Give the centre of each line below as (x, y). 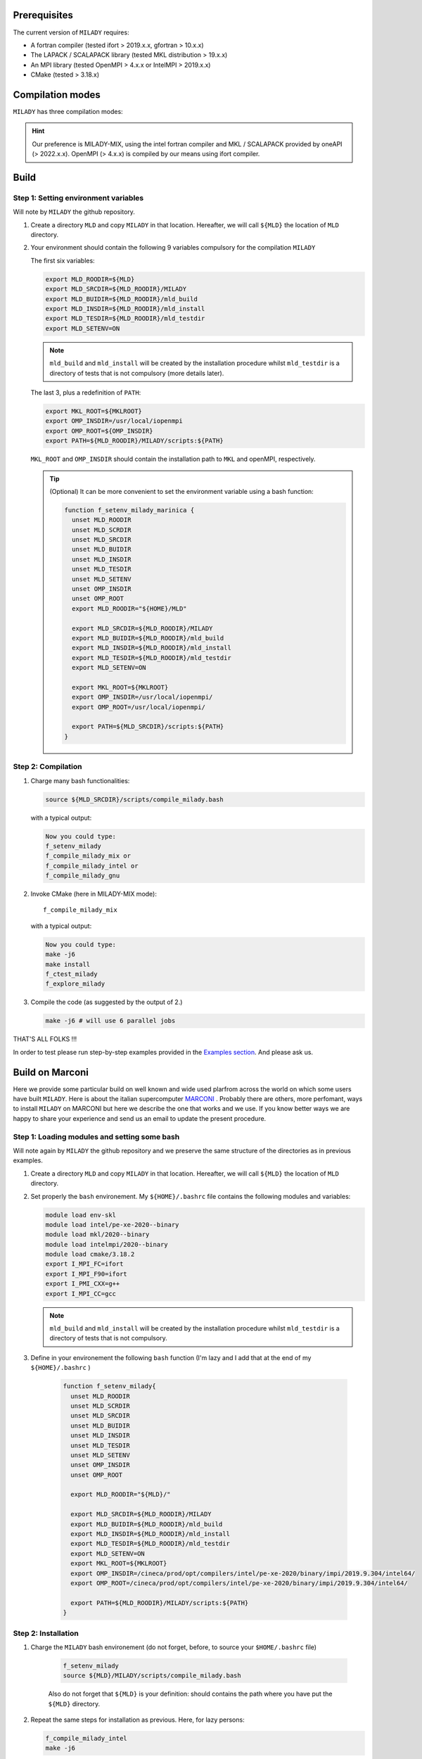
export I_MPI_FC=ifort (84, 1264)
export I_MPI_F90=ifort (87, 1274)
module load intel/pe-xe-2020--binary (112, 1225)
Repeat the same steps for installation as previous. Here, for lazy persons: (138, 1720)
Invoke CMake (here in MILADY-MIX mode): (94, 894)
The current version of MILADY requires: (71, 32)
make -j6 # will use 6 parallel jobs (110, 1021)
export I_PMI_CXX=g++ (83, 1284)
